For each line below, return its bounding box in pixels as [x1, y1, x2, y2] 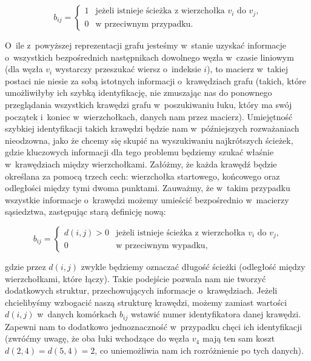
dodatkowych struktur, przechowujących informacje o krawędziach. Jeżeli [5, 284, 278, 297]
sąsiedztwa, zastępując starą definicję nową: [5, 205, 166, 218]
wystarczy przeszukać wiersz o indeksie [55, 62, 201, 75]
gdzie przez [5, 260, 46, 272]
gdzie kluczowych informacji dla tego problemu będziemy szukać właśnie [5, 146, 274, 158]
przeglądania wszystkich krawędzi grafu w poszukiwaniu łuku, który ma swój [5, 98, 292, 110]
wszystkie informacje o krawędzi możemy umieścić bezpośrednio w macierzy [5, 193, 289, 206]
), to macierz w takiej [207, 62, 288, 75]
